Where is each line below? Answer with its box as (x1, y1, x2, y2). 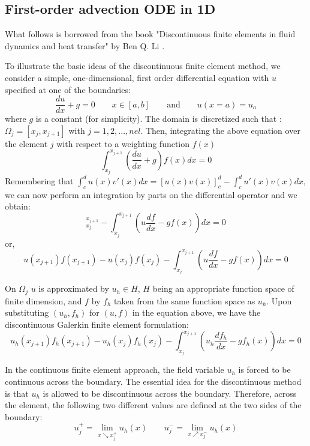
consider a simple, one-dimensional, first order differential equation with (5, 71, 269, 83)
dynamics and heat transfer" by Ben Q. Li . (5, 39, 165, 52)
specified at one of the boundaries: (5, 83, 131, 95)
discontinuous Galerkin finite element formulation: (5, 318, 189, 330)
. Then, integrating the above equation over (140, 124, 300, 136)
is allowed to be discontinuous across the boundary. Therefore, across (43, 387, 297, 399)
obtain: (5, 200, 31, 212)
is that (5, 387, 29, 399)
